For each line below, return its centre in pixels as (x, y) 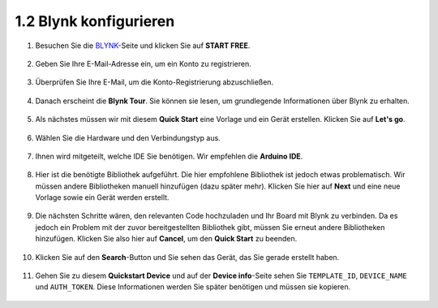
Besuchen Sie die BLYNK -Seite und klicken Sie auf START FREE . (143, 46)
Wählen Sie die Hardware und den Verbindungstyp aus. (128, 137)
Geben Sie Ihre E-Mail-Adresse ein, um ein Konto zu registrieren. (143, 63)
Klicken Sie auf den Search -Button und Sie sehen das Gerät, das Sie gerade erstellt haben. (187, 257)
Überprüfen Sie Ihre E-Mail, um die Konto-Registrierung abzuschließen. (155, 82)
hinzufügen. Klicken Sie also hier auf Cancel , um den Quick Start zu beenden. (166, 239)
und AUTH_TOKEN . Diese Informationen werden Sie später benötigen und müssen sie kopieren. (193, 287)
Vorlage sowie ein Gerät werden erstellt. (102, 197)
